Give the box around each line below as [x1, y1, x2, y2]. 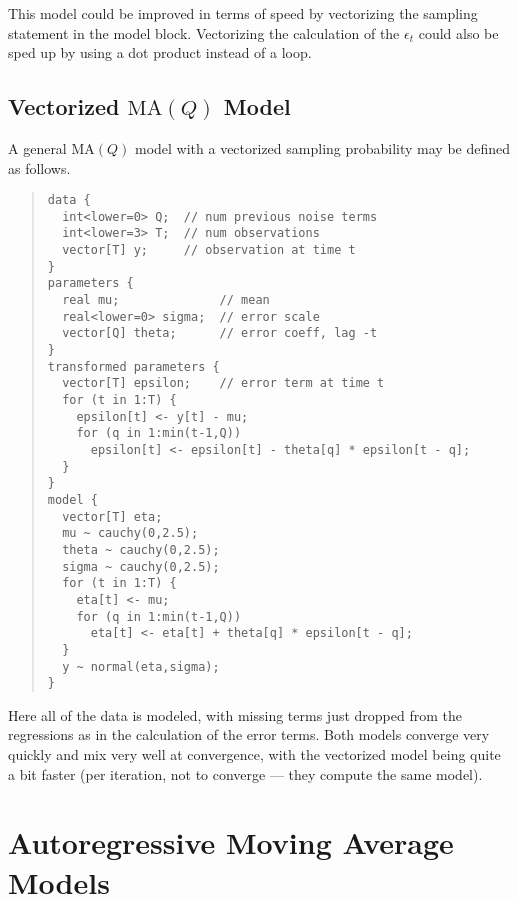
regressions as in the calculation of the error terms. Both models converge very [8, 724, 490, 745]
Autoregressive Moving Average [8, 822, 454, 863]
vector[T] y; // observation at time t [62, 243, 356, 258]
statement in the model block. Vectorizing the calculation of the [8, 22, 400, 43]
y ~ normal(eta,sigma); [62, 659, 220, 674]
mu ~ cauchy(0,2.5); [62, 526, 199, 541]
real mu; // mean [62, 293, 270, 308]
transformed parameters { [47, 359, 220, 374]
